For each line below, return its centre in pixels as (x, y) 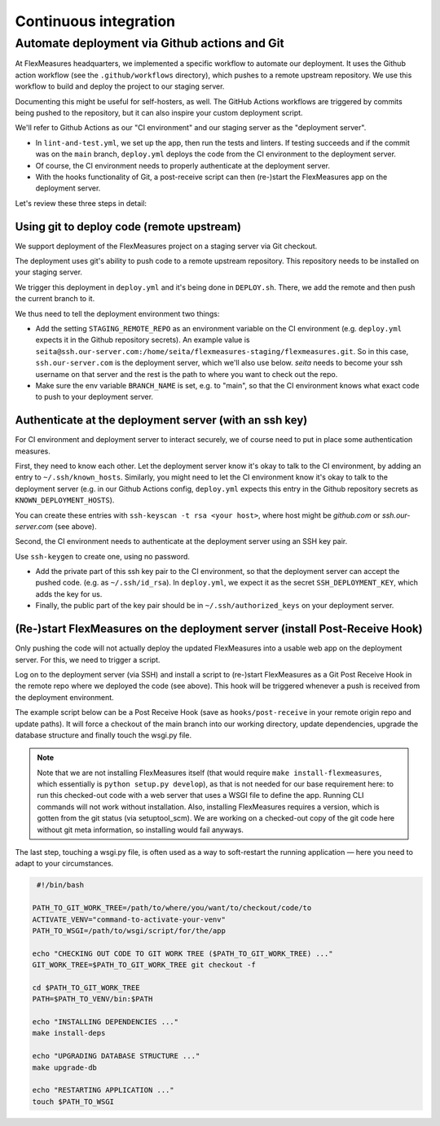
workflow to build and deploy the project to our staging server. (120, 86)
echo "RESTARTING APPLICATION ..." (103, 1090)
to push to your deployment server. (95, 397)
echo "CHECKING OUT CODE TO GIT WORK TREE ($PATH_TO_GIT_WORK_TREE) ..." (183, 953)
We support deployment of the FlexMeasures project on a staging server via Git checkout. (166, 246)
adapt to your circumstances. (64, 864)
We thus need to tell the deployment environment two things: (117, 313)
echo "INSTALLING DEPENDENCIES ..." (106, 1022)
